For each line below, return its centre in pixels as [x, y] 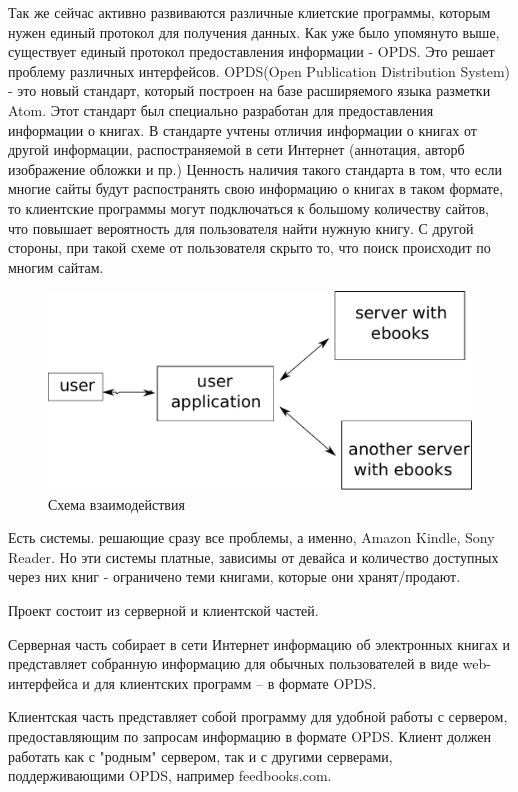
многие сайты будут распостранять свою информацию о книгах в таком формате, [256, 188]
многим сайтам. [56, 266]
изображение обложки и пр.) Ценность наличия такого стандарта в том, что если [255, 168]
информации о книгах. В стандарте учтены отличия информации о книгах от [242, 129]
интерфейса [43, 682]
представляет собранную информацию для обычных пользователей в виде [233, 663]
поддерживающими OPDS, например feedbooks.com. [170, 775]
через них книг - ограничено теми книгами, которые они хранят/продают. [234, 576]
